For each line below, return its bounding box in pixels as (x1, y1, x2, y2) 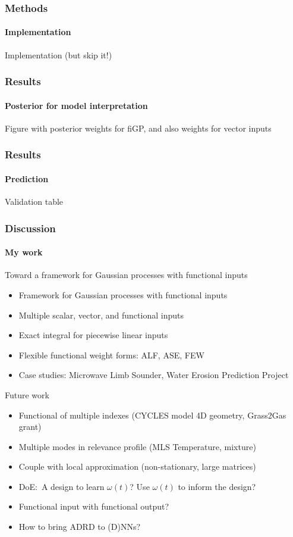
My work (5, 246, 43, 258)
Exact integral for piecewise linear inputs (18, 329, 168, 341)
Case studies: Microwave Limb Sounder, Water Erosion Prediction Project (18, 369, 289, 381)
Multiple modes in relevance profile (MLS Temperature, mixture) (18, 440, 256, 452)
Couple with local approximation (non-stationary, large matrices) (18, 460, 256, 473)
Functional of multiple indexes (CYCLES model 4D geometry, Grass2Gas (18, 408, 286, 421)
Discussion (5, 220, 56, 235)
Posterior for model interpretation (5, 99, 148, 111)
